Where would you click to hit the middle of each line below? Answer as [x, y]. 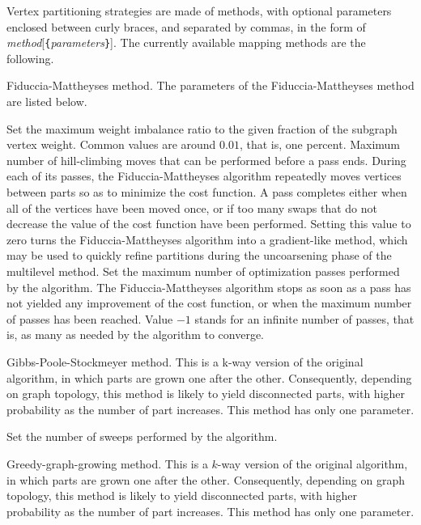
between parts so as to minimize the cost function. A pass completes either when [207, 192]
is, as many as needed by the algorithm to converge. [135, 334]
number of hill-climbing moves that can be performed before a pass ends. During [206, 160]
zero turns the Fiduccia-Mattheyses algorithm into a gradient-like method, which [207, 239]
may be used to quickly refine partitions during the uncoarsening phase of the [199, 255]
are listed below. [47, 102]
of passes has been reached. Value [90, 318]
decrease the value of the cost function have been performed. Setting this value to [209, 224]
